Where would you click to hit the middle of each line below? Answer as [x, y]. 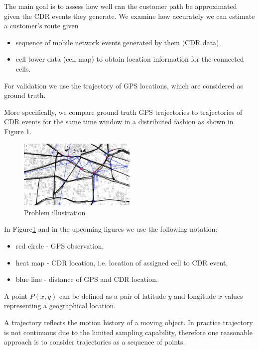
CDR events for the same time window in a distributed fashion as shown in [119, 122]
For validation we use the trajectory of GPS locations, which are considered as [124, 85]
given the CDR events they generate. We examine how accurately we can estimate [129, 16]
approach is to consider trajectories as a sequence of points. [95, 342]
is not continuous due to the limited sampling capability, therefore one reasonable [128, 332]
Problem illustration [55, 212]
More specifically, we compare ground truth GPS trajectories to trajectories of [123, 112]
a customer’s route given [41, 26]
